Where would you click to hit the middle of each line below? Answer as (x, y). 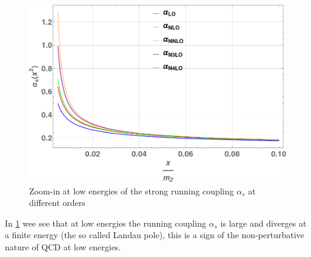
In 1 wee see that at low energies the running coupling (105, 223)
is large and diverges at (263, 223)
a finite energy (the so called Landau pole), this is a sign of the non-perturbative (155, 235)
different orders (57, 203)
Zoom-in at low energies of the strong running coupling (132, 190)
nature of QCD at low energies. (63, 246)
